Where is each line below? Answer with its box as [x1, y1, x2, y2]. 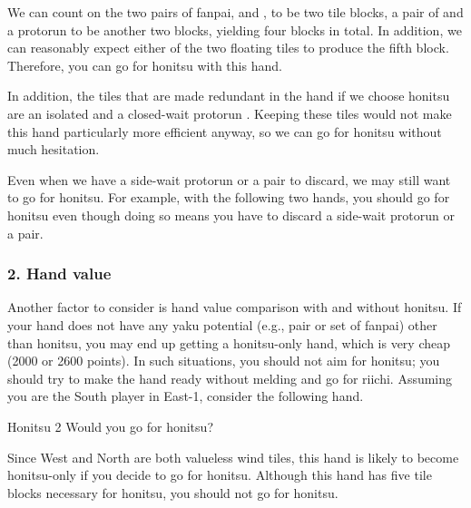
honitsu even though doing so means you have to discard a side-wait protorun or [7, 205, 455, 224]
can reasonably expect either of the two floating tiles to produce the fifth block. [7, 38, 449, 57]
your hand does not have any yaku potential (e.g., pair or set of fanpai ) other [7, 315, 437, 334]
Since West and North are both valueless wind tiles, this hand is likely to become [7, 447, 459, 466]
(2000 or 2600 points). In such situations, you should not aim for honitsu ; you [7, 351, 440, 370]
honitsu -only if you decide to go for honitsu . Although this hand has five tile [7, 465, 432, 484]
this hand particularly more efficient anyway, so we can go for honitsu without [7, 122, 442, 141]
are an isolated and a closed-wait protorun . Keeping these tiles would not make [7, 103, 452, 122]
